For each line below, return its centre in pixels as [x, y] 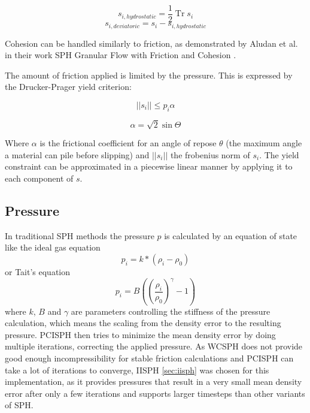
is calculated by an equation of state [231, 235]
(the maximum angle [264, 143]
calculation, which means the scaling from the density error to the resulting [143, 323]
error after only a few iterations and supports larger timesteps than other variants [155, 393]
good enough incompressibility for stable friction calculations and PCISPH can [149, 358]
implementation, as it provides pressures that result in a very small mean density [154, 382]
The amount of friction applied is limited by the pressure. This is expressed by [149, 75]
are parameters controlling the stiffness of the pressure [171, 311]
